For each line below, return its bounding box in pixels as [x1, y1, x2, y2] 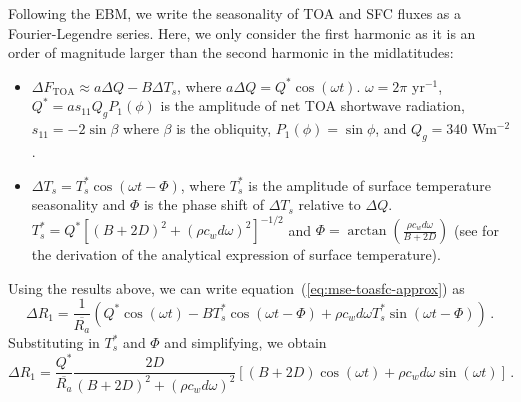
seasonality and [31, 194, 126, 215]
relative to [298, 194, 361, 215]
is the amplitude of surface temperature [248, 174, 491, 195]
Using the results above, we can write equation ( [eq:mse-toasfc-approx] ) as [8, 277, 465, 298]
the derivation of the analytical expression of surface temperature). [31, 244, 441, 265]
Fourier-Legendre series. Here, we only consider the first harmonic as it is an [8, 22, 476, 43]
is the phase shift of [143, 194, 264, 215]
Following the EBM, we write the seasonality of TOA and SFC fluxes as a [8, 3, 461, 23]
